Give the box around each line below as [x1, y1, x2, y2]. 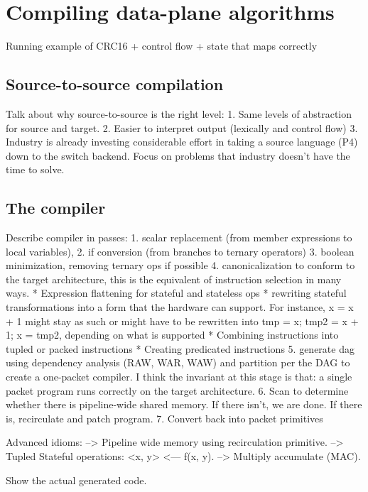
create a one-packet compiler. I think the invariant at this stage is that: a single [6, 369, 352, 384]
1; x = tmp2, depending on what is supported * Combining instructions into [6, 327, 339, 342]
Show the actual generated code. [6, 472, 147, 487]
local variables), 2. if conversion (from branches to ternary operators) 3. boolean [6, 244, 355, 258]
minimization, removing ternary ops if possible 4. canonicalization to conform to [6, 258, 355, 273]
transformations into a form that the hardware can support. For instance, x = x [6, 300, 354, 315]
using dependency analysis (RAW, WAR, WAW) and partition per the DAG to [6, 355, 350, 370]
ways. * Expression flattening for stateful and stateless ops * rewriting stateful [6, 285, 347, 300]
